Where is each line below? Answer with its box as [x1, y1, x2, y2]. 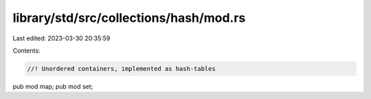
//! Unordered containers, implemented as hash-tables [27, 65, 216, 72]
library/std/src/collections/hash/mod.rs [12, 10, 246, 25]
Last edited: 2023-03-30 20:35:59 [12, 34, 111, 42]
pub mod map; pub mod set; [12, 82, 93, 90]
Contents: [12, 46, 41, 55]
